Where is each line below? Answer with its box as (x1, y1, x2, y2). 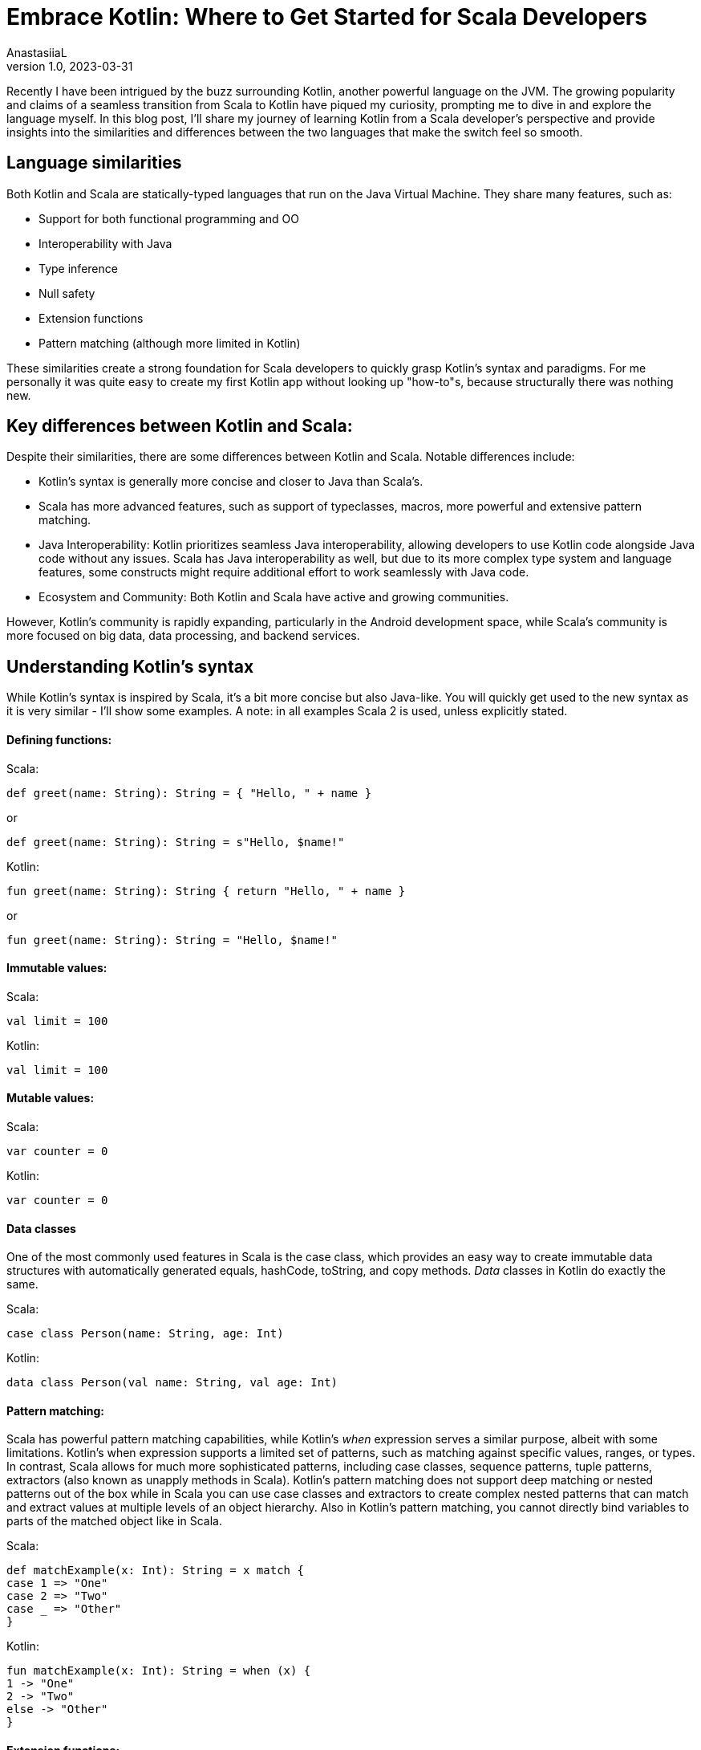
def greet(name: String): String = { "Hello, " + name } (6, 786, 372, 800)
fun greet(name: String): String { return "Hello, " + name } (6, 884, 406, 897)
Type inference (38, 261, 118, 275)
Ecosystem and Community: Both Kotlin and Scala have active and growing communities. (38, 590, 509, 604)
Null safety (38, 286, 95, 300)
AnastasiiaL (6, 45, 67, 59)
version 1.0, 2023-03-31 (6, 59, 133, 73)
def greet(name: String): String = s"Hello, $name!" (6, 835, 345, 849)
